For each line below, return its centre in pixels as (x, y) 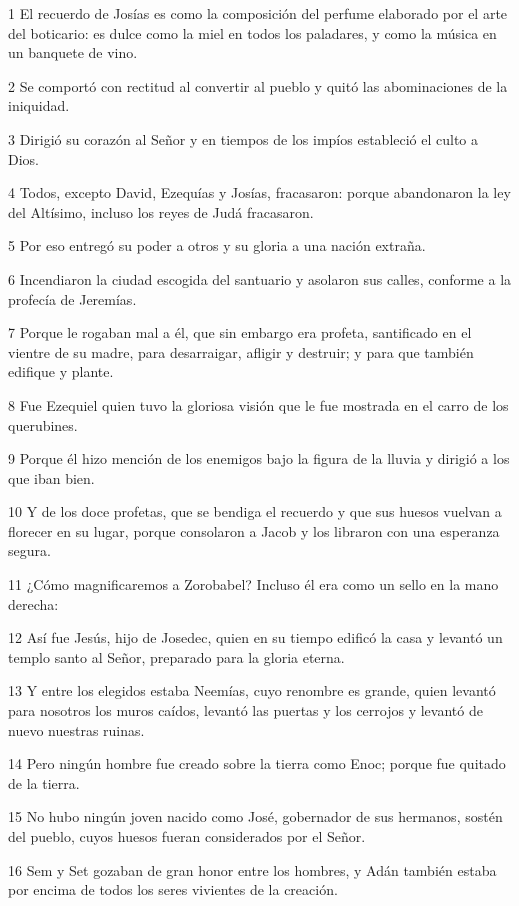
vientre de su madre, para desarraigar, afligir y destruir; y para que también (241, 351)
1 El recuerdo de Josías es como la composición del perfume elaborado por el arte (258, 13)
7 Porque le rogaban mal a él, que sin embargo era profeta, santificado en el (240, 332)
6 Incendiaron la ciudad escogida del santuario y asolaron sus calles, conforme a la (260, 278)
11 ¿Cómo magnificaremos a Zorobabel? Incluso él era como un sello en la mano (253, 584)
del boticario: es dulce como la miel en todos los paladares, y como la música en (252, 32)
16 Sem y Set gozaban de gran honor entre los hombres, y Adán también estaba (252, 869)
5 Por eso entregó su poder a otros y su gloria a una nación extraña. (217, 245)
